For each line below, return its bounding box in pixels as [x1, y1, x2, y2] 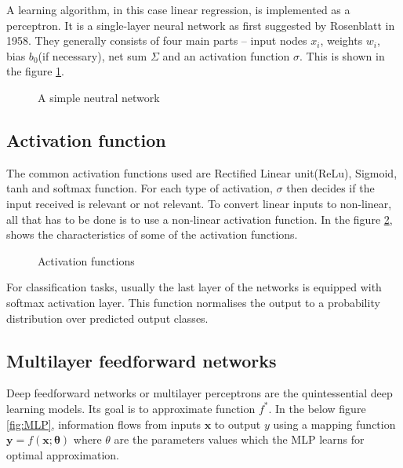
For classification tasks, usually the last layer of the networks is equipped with [6, 279, 382, 295]
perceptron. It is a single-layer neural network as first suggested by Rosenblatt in [6, 16, 395, 33]
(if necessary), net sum [38, 47, 147, 64]
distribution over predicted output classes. [6, 309, 209, 326]
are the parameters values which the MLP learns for [114, 431, 365, 448]
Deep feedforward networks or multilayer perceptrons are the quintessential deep [6, 385, 393, 401]
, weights [320, 32, 363, 49]
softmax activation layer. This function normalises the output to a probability [6, 294, 380, 310]
